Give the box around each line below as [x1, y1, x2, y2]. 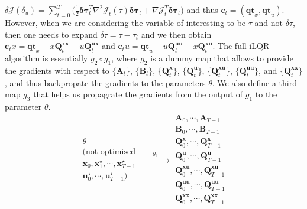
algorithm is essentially [5, 51, 88, 64]
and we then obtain [141, 28, 212, 40]
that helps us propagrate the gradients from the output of [33, 88, 243, 100]
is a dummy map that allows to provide [150, 51, 293, 64]
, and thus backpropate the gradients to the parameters [5, 76, 206, 89]
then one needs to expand [5, 28, 98, 40]
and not [254, 17, 283, 28]
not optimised [85, 147, 135, 156]
